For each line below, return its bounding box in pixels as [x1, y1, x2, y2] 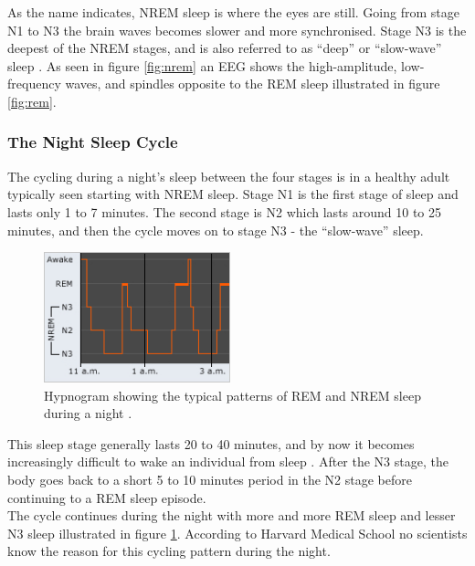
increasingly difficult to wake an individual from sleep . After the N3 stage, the [7, 452, 449, 471]
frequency [7, 74, 61, 93]
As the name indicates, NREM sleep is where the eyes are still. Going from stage [7, 3, 459, 21]
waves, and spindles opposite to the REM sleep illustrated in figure [65, 74, 440, 93]
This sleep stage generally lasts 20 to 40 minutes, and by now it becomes [7, 434, 415, 453]
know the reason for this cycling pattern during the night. [7, 541, 331, 561]
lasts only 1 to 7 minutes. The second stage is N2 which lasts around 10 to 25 [7, 202, 442, 221]
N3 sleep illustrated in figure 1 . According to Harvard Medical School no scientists [7, 523, 468, 542]
